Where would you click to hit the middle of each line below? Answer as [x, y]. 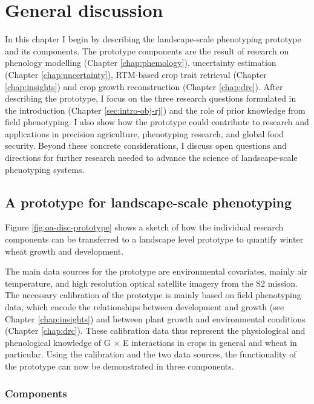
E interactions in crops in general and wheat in [210, 342]
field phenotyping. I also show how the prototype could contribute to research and [157, 122]
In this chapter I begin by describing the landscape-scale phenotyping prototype [153, 39]
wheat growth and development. [64, 251]
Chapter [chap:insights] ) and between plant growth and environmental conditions [155, 318]
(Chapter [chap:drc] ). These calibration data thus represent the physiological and [155, 331]
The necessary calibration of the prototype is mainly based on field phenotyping [153, 295]
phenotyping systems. [45, 169]
